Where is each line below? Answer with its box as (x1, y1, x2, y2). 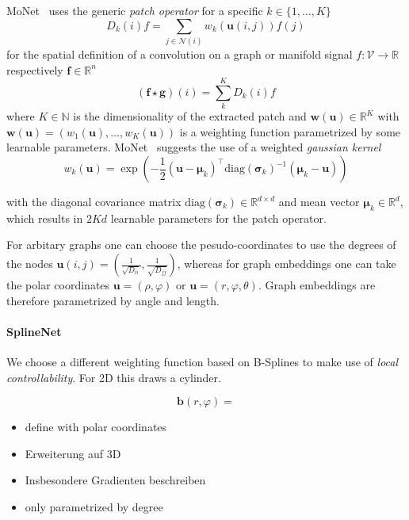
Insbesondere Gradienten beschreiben (25, 472, 206, 488)
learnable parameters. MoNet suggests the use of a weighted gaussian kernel (6, 139, 381, 155)
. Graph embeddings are (258, 277, 376, 292)
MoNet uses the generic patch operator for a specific (6, 2, 263, 18)
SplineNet (6, 323, 62, 339)
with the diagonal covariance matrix (6, 193, 182, 210)
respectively (6, 61, 63, 78)
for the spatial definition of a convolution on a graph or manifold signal (6, 45, 353, 62)
